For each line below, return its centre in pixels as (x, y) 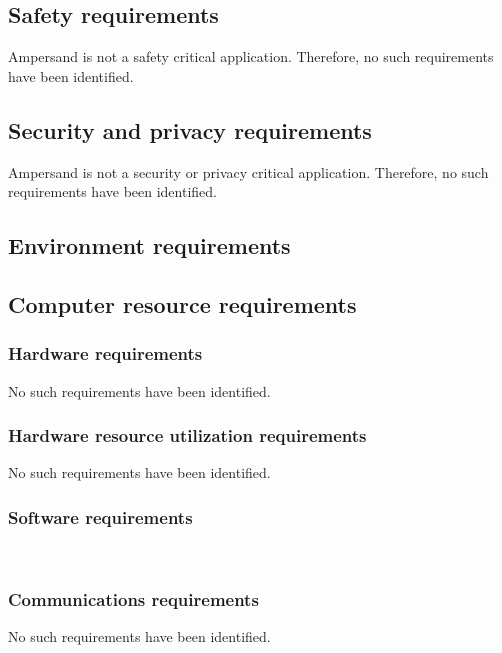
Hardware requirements (105, 353)
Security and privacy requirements (190, 129)
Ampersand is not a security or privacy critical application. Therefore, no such (248, 171)
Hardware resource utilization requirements (187, 435)
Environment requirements (149, 245)
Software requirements (100, 516)
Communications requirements (133, 598)
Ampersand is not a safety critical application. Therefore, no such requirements (251, 56)
